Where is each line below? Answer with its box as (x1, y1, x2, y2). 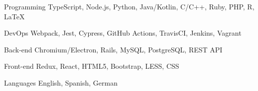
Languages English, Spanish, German (4, 77, 118, 88)
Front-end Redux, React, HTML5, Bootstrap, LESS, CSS (4, 61, 179, 71)
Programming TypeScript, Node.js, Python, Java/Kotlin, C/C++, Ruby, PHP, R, (4, 1, 255, 11)
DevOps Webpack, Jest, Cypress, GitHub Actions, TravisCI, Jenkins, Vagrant (4, 28, 242, 38)
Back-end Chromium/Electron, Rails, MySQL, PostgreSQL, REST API (4, 44, 223, 54)
